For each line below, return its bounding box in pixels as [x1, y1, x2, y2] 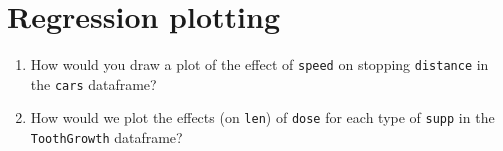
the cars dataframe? [30, 73, 157, 94]
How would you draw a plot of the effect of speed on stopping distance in [30, 54, 489, 75]
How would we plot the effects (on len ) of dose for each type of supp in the [30, 107, 495, 128]
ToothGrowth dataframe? [30, 127, 183, 148]
